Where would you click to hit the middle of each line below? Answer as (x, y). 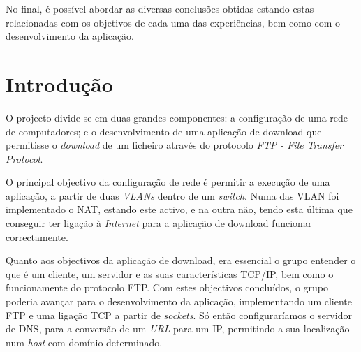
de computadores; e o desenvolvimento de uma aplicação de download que (164, 131)
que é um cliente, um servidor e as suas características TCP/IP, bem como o (170, 273)
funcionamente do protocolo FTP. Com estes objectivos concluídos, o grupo (167, 287)
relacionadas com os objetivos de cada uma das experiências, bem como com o (173, 22)
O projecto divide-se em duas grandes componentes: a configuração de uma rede (177, 117)
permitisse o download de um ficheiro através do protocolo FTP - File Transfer (175, 145)
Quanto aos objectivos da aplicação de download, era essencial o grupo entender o (181, 260)
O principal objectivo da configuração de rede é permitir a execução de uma (168, 182)
